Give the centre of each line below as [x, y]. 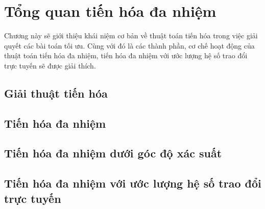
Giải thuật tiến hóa [56, 93]
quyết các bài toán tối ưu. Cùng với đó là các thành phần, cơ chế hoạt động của [129, 45]
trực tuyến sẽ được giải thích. [50, 65]
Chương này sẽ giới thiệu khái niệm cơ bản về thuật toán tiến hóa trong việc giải [131, 36]
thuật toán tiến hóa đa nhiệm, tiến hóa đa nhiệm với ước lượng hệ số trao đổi [126, 55]
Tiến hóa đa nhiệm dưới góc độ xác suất [113, 153]
